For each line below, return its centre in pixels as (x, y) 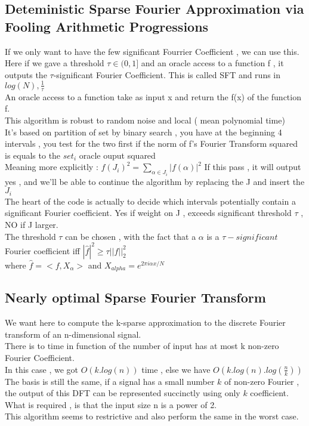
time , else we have (176, 369)
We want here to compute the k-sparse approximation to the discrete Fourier (145, 322)
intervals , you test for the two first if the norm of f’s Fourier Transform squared (152, 143)
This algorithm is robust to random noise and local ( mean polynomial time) (145, 120)
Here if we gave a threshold (55, 63)
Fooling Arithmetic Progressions (107, 26)
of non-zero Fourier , (262, 381)
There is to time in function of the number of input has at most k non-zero (142, 346)
